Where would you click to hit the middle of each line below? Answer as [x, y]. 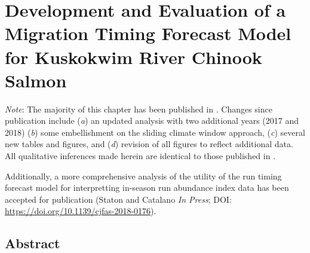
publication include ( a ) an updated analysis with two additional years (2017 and [152, 121]
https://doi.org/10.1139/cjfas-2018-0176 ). [81, 211]
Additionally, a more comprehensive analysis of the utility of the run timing [143, 176]
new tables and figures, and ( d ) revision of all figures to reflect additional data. [149, 144]
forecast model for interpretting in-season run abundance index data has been [147, 188]
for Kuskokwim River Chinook [133, 57]
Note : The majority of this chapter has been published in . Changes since [139, 109]
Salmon [36, 80]
